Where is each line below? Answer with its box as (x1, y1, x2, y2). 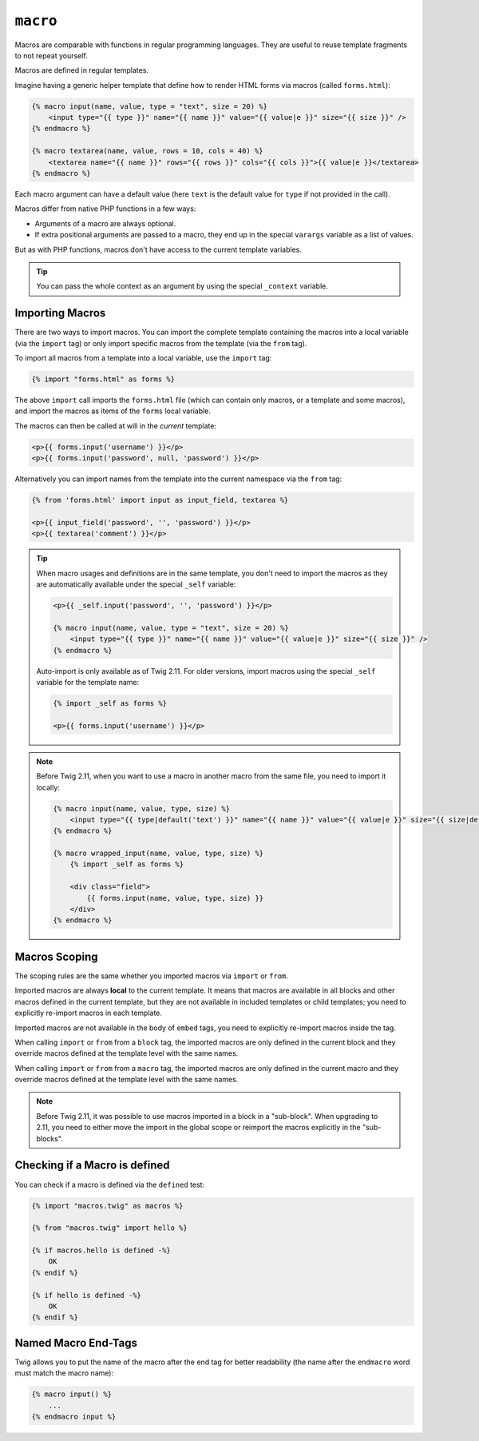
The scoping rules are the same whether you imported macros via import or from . (14, 971, 289, 981)
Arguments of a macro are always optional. (34, 218, 176, 228)
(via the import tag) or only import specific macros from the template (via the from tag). (14, 338, 307, 348)
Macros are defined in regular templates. (14, 66, 149, 75)
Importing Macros (14, 306, 106, 320)
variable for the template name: (36, 678, 140, 687)
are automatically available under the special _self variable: (36, 579, 236, 589)
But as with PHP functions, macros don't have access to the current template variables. (14, 245, 303, 254)
